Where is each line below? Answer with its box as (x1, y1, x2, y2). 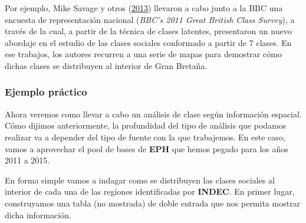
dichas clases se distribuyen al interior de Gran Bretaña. (5, 59, 208, 71)
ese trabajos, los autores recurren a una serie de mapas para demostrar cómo (5, 48, 282, 60)
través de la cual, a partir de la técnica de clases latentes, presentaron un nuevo (5, 25, 292, 37)
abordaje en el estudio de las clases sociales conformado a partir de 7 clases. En (5, 36, 292, 48)
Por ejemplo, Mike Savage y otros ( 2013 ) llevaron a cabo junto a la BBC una (5, 2, 283, 14)
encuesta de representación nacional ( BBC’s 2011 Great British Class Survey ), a (5, 13, 295, 25)
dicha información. (5, 208, 71, 221)
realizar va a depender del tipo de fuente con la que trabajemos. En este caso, (5, 130, 285, 143)
